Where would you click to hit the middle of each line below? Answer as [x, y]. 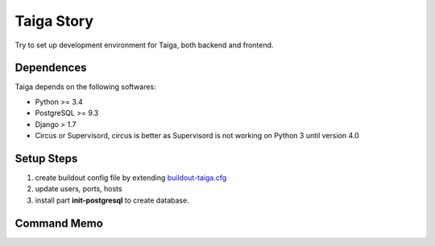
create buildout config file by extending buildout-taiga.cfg [131, 178]
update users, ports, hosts [79, 189]
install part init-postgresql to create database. [112, 200]
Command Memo [59, 223]
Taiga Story [54, 21]
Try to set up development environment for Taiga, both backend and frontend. [144, 45]
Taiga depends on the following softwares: [85, 87]
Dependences [51, 68]
